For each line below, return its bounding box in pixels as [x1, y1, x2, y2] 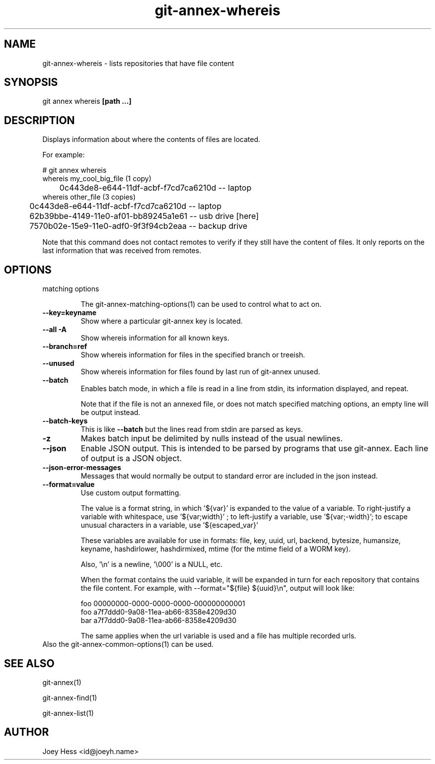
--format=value [42, 480, 95, 489]
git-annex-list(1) [42, 708, 94, 717]
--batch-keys [42, 417, 88, 425]
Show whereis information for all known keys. [80, 334, 229, 343]
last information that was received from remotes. [42, 246, 202, 255]
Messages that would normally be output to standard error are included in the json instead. [80, 472, 378, 481]
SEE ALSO [4, 657, 55, 670]
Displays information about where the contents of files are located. [42, 135, 260, 144]
